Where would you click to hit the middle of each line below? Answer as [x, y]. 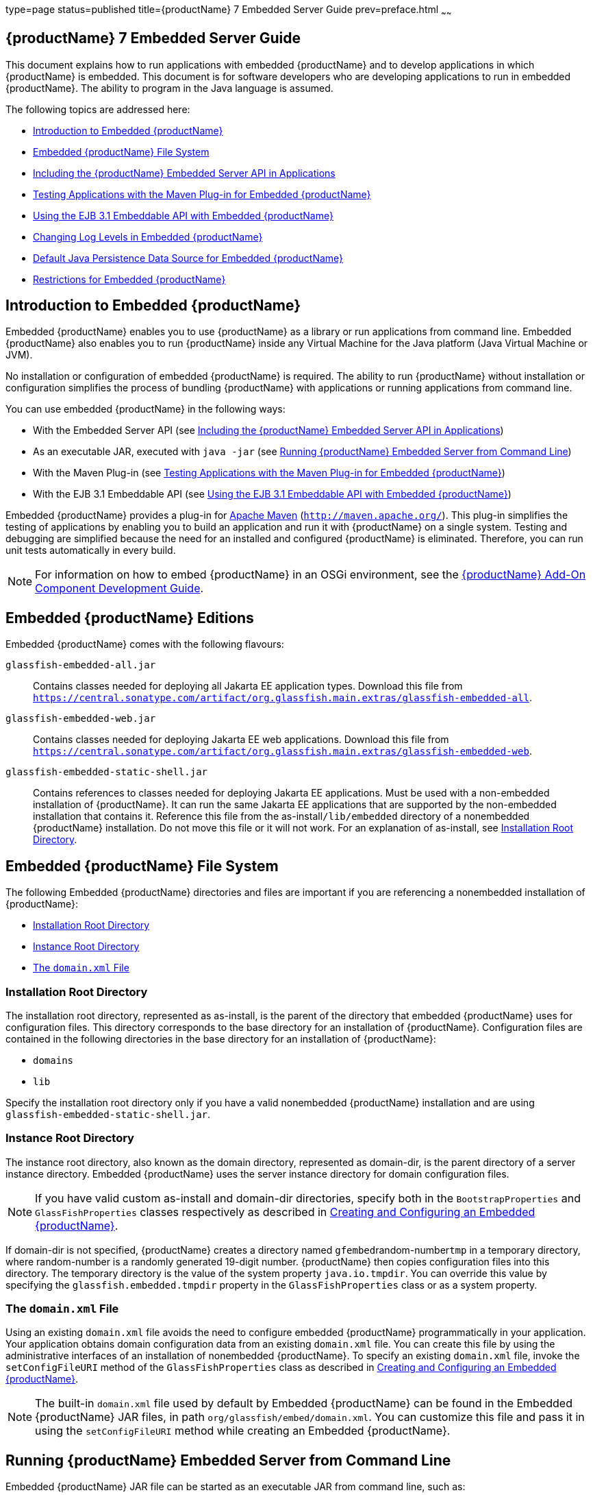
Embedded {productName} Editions [130, 618]
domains [53, 1060]
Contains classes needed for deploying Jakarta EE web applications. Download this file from [241, 740]
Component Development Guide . [119, 588]
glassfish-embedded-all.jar [81, 665]
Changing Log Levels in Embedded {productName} [148, 236]
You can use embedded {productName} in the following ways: [146, 409]
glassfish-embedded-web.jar [81, 719]
